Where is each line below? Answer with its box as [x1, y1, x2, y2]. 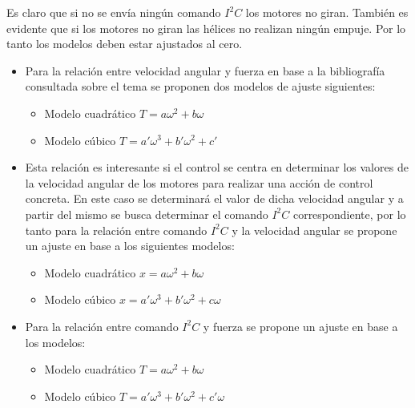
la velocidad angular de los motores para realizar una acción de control [25, 174, 373, 191]
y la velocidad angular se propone [232, 221, 397, 238]
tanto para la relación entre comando [25, 221, 207, 238]
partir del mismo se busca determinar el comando [25, 205, 268, 222]
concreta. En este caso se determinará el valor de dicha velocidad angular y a [25, 190, 404, 207]
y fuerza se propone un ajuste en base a [203, 317, 398, 334]
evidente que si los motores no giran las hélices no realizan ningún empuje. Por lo [6, 19, 406, 36]
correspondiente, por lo [292, 205, 406, 222]
